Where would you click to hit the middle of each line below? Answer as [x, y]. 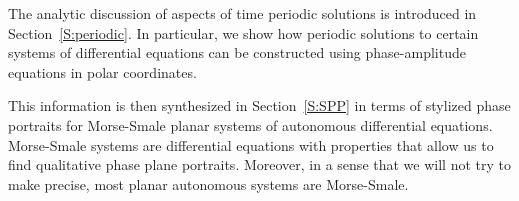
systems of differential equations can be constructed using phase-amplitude [237, 52]
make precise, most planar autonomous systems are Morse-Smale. [208, 183]
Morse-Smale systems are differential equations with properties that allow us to [251, 144]
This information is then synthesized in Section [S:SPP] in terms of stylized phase [259, 105]
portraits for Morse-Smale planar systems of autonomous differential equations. [250, 124]
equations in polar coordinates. [102, 71]
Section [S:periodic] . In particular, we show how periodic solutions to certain [243, 32]
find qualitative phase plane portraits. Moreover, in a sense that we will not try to [259, 164]
